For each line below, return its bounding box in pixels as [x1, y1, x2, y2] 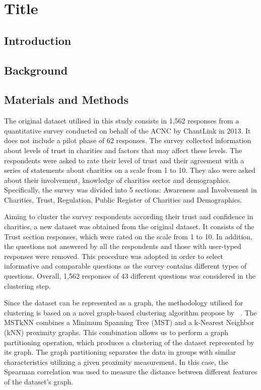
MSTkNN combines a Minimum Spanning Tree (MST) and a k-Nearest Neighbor [4, 317, 254, 328]
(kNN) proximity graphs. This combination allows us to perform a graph [4, 327, 229, 338]
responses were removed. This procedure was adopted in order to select [4, 250, 224, 261]
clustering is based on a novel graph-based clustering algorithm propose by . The [4, 307, 257, 317]
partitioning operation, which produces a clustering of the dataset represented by [4, 337, 254, 347]
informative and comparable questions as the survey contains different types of [4, 261, 247, 271]
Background [4, 62, 68, 78]
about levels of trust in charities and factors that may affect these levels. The [4, 145, 242, 155]
